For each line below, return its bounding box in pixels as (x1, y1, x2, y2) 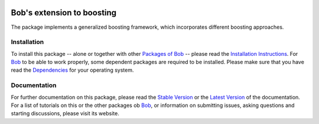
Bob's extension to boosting (11, 8, 117, 18)
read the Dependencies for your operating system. (11, 66, 134, 73)
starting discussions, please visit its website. (11, 110, 119, 117)
